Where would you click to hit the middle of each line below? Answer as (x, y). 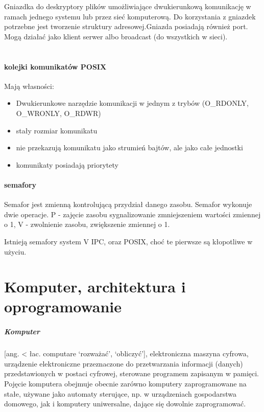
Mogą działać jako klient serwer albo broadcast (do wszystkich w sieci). (116, 36)
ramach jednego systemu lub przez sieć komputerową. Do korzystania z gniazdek (130, 16)
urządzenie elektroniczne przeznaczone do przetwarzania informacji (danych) (124, 363)
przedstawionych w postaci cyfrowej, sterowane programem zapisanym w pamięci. (131, 373)
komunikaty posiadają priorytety (67, 164)
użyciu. (15, 251)
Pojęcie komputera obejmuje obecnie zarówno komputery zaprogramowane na (125, 383)
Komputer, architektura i (95, 287)
